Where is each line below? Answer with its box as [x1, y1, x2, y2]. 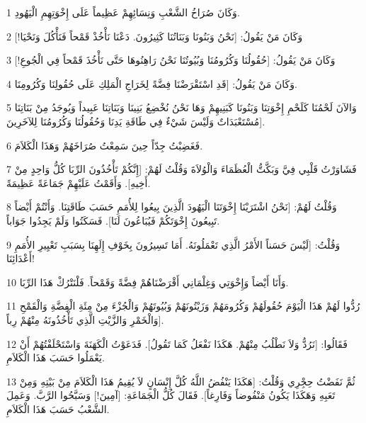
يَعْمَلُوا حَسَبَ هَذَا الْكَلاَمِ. [6, 350, 105, 365]
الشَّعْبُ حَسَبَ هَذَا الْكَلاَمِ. [6, 401, 110, 416]
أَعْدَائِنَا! [6, 251, 35, 266]
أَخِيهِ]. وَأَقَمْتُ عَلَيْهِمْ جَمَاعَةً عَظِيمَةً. [6, 175, 151, 190]
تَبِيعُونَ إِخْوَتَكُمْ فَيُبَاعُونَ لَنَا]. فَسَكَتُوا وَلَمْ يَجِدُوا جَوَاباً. [6, 213, 220, 227]
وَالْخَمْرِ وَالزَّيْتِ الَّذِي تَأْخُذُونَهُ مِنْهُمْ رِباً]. [6, 312, 164, 327]
